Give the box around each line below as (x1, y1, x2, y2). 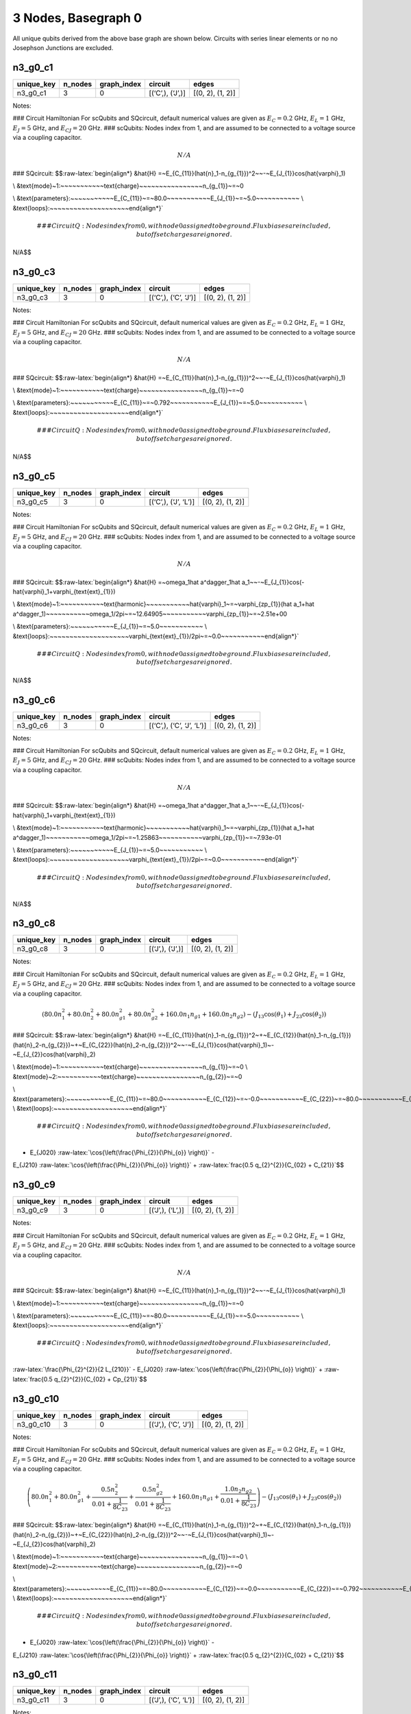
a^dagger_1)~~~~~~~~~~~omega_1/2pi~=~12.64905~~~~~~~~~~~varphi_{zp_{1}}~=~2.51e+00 (12, 609, 288, 618)
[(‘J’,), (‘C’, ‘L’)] (148, 1695, 195, 1705)
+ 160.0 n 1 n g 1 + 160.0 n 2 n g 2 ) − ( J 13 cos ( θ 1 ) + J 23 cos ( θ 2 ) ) (159, 1010, 327, 1019)
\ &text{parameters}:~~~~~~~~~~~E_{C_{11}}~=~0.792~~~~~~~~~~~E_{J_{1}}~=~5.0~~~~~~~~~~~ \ (12, 398, 308, 407)
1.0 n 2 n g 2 (224, 1485, 253, 1495)
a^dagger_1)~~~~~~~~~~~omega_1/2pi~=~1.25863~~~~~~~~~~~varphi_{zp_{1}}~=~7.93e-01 (12, 833, 282, 841)
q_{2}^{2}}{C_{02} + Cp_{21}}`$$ (53, 1375, 147, 1383)
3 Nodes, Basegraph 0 (12, 10, 142, 25)
